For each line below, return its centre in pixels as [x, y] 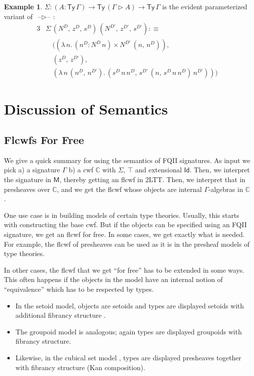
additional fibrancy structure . [60, 315]
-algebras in [226, 189]
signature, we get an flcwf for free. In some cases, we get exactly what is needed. [124, 234]
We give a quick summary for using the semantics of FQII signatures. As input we [127, 160]
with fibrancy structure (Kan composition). [80, 367]
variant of [18, 16]
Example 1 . [23, 6]
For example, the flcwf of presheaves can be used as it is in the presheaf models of [127, 244]
